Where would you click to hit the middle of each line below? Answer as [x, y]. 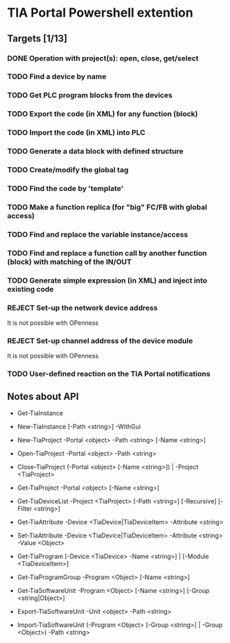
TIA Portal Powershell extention [100, 13]
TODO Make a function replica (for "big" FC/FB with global [107, 207]
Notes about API [43, 396]
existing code [30, 289]
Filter [25, 508]
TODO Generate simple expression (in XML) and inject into [107, 281]
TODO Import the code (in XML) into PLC [76, 133]
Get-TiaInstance [40, 413]
